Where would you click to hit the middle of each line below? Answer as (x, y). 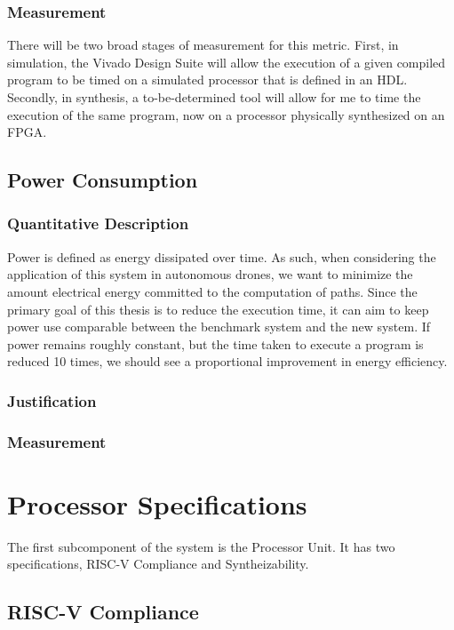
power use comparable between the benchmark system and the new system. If (219, 327)
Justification (52, 400)
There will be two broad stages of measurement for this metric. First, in (203, 45)
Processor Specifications (157, 503)
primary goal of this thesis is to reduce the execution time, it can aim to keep (218, 309)
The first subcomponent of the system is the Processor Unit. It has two (201, 546)
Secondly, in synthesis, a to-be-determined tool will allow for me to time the (214, 97)
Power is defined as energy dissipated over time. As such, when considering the (222, 256)
